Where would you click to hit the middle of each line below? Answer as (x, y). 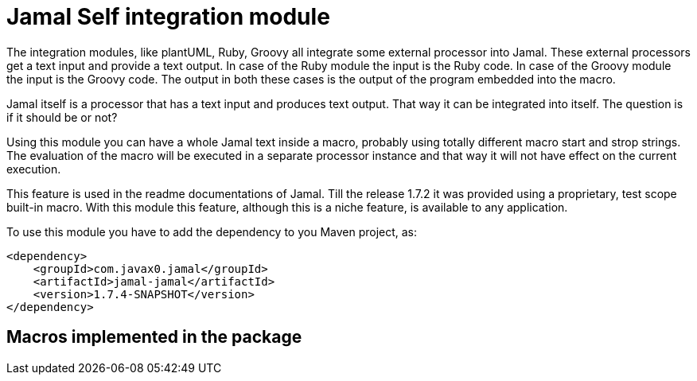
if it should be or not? (62, 117)
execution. (34, 169)
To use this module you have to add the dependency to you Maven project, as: (212, 231)
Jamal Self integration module (168, 17)
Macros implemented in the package (154, 337)
